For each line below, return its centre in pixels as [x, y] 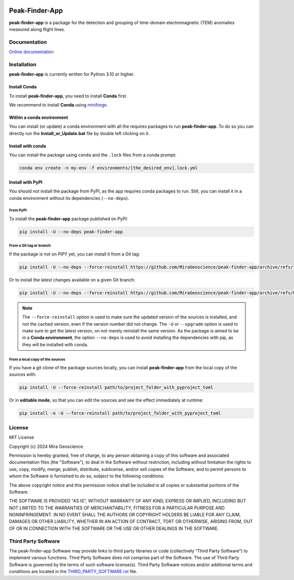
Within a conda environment [38, 117]
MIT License [22, 438]
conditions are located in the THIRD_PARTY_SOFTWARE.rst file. [73, 572]
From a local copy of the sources [37, 359]
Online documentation [31, 52]
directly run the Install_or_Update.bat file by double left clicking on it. [79, 133]
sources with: [23, 374]
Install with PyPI [26, 182]
